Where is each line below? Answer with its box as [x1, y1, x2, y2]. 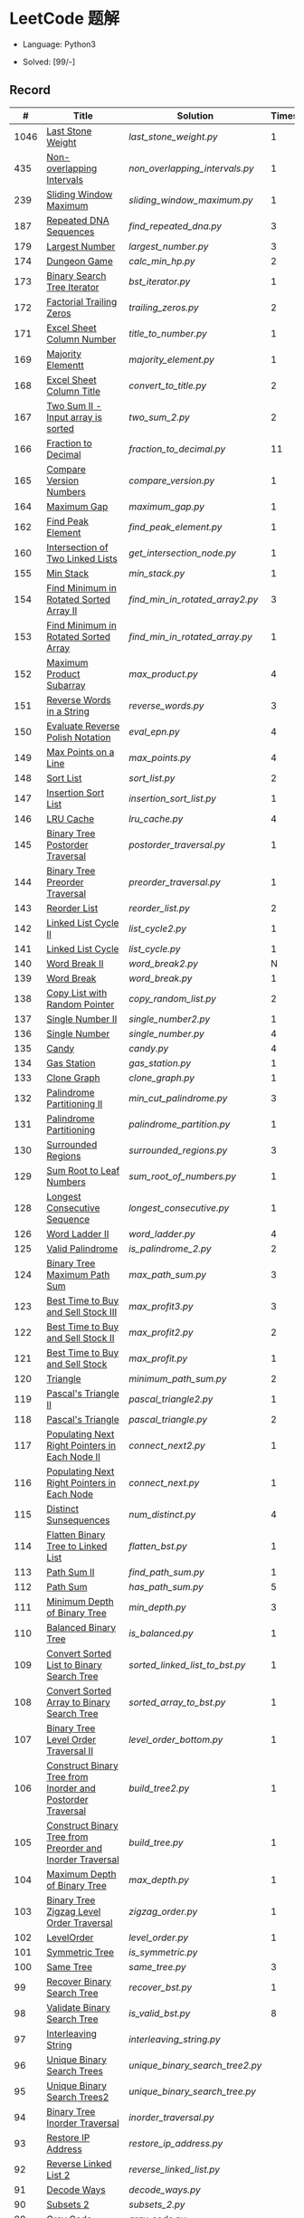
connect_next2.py [128, 1439, 205, 1452]
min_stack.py [128, 566, 185, 579]
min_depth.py [128, 1601, 186, 1614]
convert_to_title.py [128, 379, 206, 392]
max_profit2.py [128, 1326, 194, 1338]
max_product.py [128, 667, 198, 680]
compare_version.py [128, 474, 215, 487]
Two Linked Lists [46, 552, 118, 565]
